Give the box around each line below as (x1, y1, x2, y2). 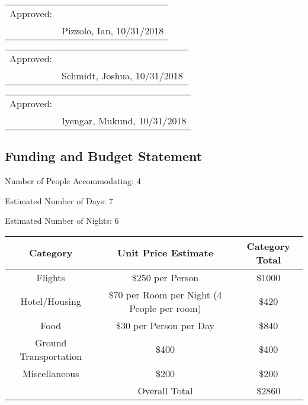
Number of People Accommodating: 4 (5, 175, 141, 187)
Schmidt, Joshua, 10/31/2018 (62, 69, 183, 82)
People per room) (129, 301, 201, 315)
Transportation (20, 349, 82, 363)
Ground (34, 335, 67, 349)
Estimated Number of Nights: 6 (5, 214, 119, 227)
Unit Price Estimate (117, 246, 214, 260)
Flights (36, 270, 65, 284)
